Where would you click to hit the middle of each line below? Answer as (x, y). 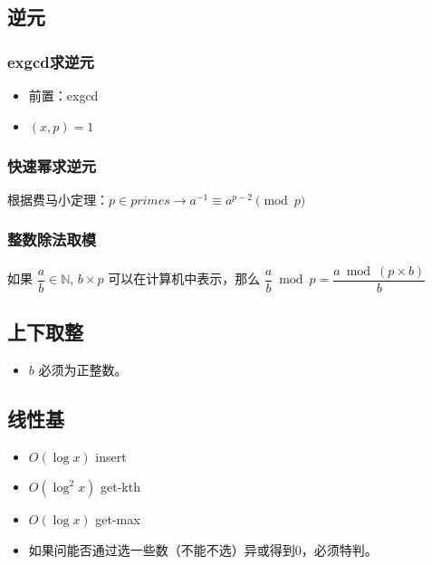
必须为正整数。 (83, 369)
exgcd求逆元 (51, 61)
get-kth (120, 487)
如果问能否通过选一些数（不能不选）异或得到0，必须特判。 (203, 549)
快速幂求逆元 (52, 165)
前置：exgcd (63, 95)
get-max (118, 519)
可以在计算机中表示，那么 (184, 278)
